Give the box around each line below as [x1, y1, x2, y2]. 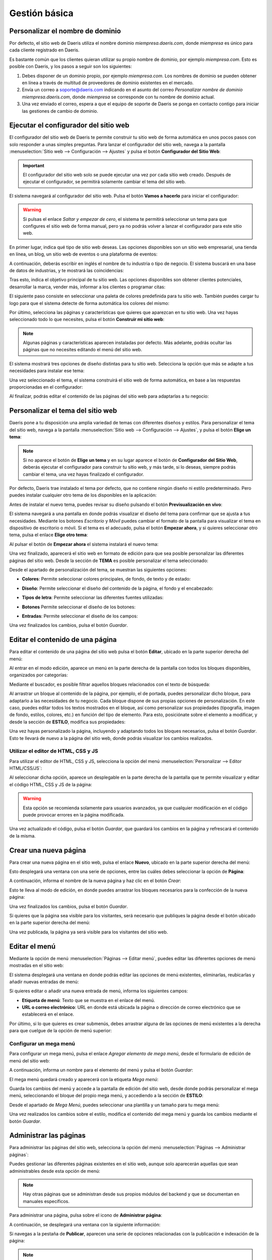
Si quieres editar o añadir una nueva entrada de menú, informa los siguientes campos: [9, 988, 188, 994]
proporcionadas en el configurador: [9, 384, 83, 390]
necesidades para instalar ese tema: [9, 368, 85, 374]
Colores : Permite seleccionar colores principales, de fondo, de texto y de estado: [22, 576, 191, 582]
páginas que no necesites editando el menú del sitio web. [23, 347, 143, 353]
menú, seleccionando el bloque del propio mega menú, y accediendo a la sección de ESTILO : [9, 1093, 203, 1099]
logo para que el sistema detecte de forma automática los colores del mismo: [9, 300, 170, 306]
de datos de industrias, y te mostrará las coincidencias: [9, 267, 124, 273]
